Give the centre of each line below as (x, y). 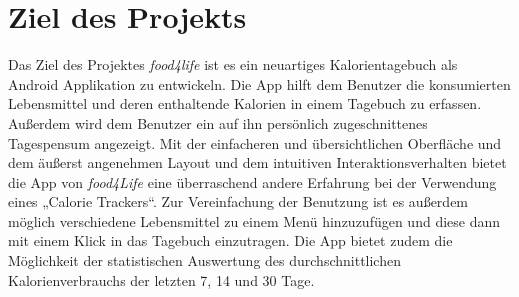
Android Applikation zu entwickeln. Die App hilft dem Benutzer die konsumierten (259, 83)
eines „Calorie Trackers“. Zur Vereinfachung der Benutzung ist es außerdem (238, 201)
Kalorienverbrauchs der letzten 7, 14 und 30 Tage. (161, 279)
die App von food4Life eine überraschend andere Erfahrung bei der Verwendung (252, 181)
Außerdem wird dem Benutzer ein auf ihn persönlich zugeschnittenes (218, 122)
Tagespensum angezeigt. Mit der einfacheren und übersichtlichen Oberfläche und (255, 142)
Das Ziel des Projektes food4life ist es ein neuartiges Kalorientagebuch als (233, 64)
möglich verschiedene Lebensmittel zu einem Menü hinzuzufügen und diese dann (254, 220)
